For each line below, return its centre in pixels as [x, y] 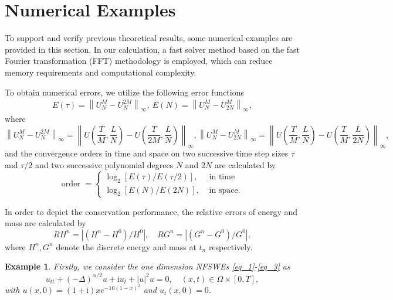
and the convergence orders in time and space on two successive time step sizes [147, 153]
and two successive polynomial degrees [104, 164]
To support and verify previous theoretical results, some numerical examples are [149, 38]
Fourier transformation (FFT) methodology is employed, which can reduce [139, 61]
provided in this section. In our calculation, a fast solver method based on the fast [153, 49]
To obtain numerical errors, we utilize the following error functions [125, 92]
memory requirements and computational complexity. [101, 72]
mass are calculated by [45, 223]
